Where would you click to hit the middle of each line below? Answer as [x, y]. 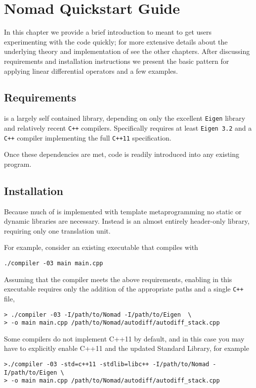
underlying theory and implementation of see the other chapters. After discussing [127, 51]
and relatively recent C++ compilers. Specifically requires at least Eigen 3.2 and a [128, 127]
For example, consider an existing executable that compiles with [101, 247]
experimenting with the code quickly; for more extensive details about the [116, 41]
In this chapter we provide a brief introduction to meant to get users [108, 32]
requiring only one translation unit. [57, 230]
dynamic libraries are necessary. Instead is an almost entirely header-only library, [127, 221]
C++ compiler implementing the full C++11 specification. [88, 137]
